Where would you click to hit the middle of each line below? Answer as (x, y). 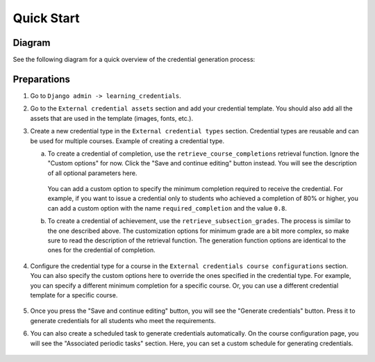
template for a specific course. (74, 295)
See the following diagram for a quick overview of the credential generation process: (134, 60)
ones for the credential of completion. (101, 250)
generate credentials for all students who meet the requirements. (123, 320)
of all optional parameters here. (92, 173)
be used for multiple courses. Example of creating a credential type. (127, 141)
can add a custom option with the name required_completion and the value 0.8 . (167, 208)
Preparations (42, 79)
